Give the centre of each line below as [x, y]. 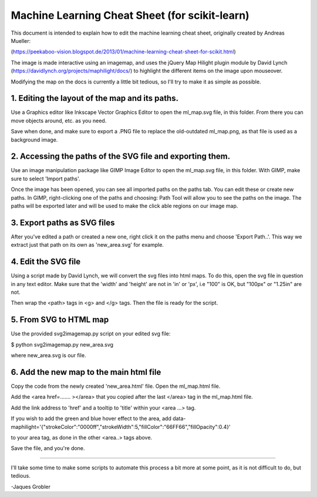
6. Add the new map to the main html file [86, 372]
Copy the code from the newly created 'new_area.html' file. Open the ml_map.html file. [116, 386]
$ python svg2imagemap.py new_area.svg [62, 344]
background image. [34, 140]
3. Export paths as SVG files [63, 222]
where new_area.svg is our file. [48, 355]
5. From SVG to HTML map [60, 320]
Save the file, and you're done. [48, 448]
